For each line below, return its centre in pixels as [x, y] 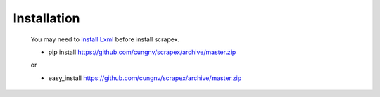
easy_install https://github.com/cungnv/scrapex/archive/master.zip [145, 78]
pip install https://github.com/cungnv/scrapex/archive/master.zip [142, 52]
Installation [46, 18]
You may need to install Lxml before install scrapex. [105, 39]
